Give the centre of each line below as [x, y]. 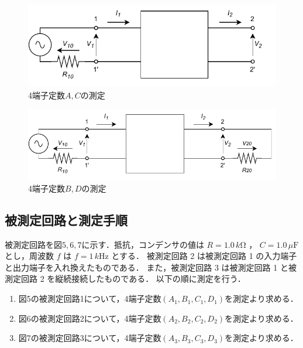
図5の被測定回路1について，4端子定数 [90, 298]
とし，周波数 [29, 256]
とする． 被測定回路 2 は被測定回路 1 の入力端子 [204, 256]
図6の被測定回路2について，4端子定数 [90, 318]
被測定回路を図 [33, 244]
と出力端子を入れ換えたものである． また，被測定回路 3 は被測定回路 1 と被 [151, 267]
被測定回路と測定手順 [66, 219]
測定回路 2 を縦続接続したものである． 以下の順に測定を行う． [125, 279]
